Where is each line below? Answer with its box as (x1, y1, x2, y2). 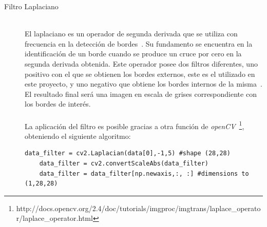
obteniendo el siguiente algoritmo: (25, 130, 131, 141)
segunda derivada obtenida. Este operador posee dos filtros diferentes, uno (25, 58, 258, 69)
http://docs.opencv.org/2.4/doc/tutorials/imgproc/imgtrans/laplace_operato (16, 202, 261, 213)
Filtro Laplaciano (4, 1, 59, 11)
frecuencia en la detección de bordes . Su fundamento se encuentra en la (25, 38, 253, 49)
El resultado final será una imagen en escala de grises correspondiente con (25, 88, 257, 99)
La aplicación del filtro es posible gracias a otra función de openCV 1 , (25, 119, 244, 131)
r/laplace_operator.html (16, 213, 93, 223)
